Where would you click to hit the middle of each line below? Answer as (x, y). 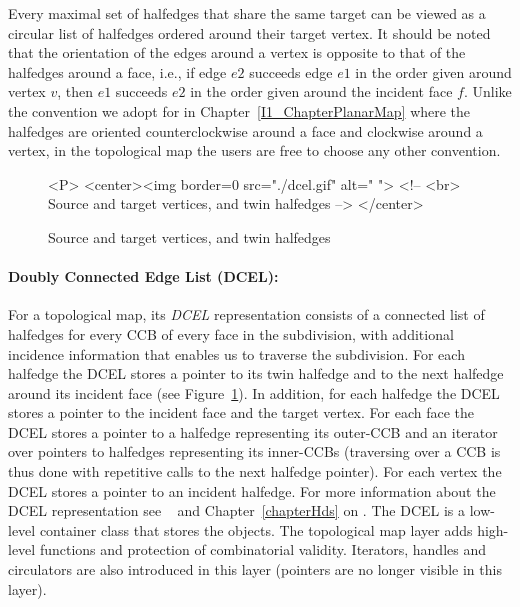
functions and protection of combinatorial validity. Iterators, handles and (263, 549)
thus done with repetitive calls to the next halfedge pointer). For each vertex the (255, 471)
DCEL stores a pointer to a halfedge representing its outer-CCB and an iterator (253, 431)
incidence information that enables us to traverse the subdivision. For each (236, 353)
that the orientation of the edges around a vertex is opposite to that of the (237, 52)
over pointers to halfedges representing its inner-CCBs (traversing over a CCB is (254, 451)
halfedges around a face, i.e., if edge (117, 71)
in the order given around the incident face (321, 91)
